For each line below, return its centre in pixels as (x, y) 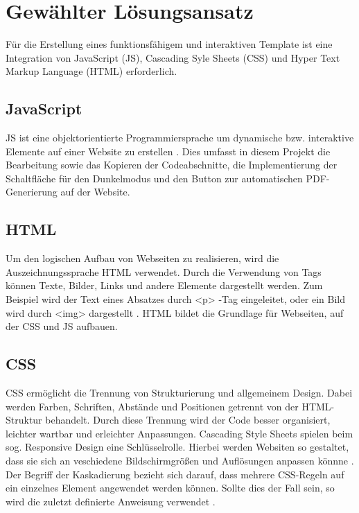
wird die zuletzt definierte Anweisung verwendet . (111, 501)
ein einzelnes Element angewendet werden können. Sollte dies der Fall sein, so (170, 488)
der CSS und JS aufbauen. (62, 326)
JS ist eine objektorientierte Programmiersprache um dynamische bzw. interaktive (180, 138)
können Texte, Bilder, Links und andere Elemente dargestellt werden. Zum (164, 285)
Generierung (32, 192)
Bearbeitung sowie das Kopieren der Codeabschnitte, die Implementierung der (172, 165)
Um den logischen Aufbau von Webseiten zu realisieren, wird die (142, 258)
